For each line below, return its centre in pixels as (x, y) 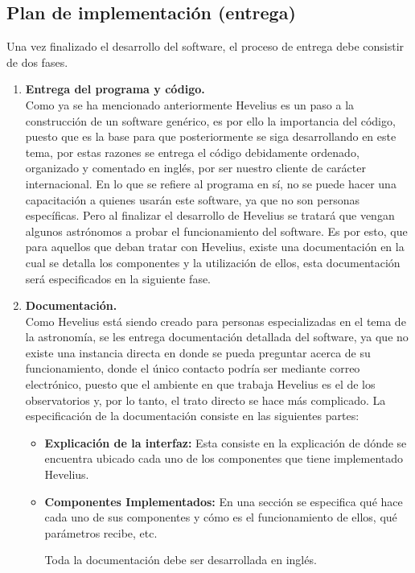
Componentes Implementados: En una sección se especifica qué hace (224, 501)
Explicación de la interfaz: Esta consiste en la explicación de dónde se (226, 442)
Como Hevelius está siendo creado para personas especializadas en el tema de (216, 321)
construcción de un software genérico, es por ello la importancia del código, (210, 120)
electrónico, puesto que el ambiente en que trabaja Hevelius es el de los (200, 384)
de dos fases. (37, 62)
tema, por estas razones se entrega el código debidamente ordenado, (192, 152)
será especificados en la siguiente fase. (118, 278)
